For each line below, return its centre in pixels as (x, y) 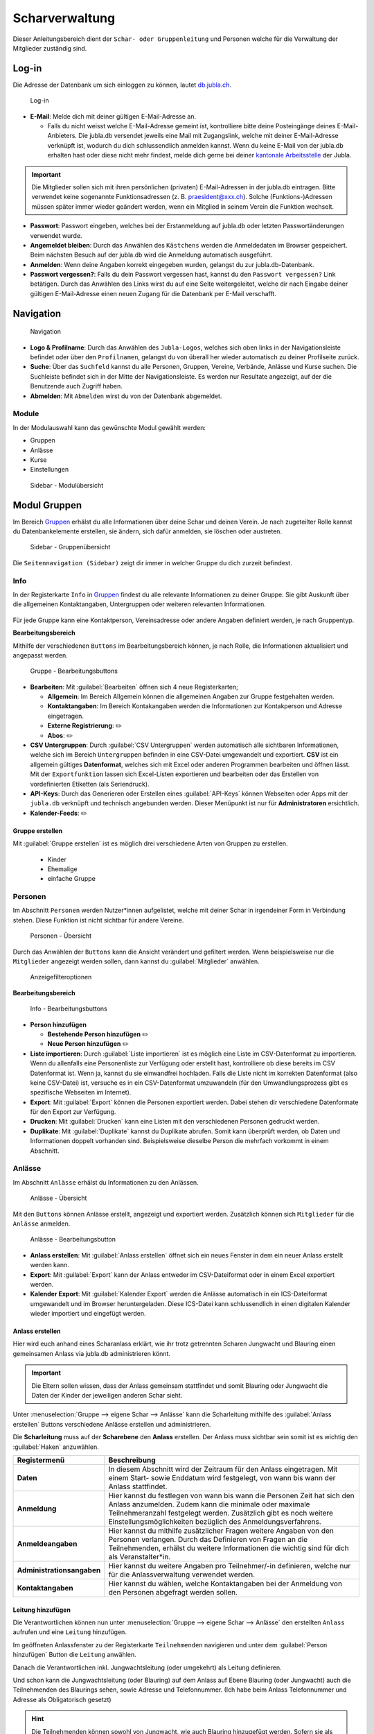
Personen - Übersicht (61, 936)
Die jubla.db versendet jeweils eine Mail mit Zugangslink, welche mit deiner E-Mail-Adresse (208, 136)
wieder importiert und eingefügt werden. (88, 1314)
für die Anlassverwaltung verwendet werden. (182, 1574)
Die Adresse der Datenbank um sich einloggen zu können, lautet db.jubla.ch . (122, 85)
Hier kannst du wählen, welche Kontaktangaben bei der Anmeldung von (225, 1583)
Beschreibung (132, 1460)
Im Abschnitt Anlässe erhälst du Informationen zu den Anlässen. (106, 1182)
